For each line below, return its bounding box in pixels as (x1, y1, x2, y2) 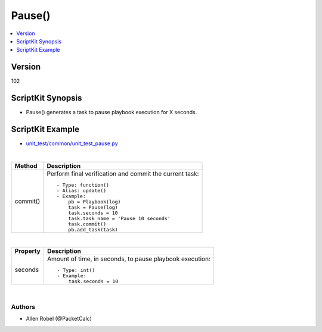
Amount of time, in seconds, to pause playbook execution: (47, 255, 211, 263)
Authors (11, 302, 36, 311)
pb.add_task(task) (68, 226, 119, 233)
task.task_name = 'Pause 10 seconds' (68, 215, 171, 221)
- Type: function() (56, 181, 110, 188)
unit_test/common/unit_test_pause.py (26, 140, 119, 147)
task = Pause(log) (68, 204, 119, 211)
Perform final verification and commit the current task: (47, 170, 199, 178)
